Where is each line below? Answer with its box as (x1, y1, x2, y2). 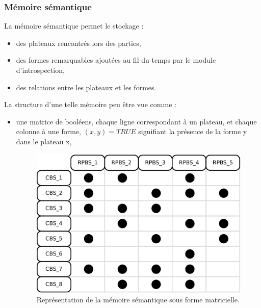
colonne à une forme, (16, 126, 82, 137)
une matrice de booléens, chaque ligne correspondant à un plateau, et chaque (16, 116, 257, 126)
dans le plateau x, (16, 136, 72, 146)
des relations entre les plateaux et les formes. (16, 82, 156, 92)
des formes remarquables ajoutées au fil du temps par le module (16, 55, 216, 65)
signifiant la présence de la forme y (138, 126, 247, 137)
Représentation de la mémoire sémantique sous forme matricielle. (36, 294, 240, 305)
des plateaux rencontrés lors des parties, (16, 37, 141, 48)
